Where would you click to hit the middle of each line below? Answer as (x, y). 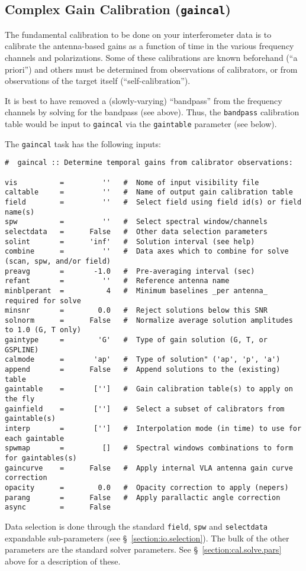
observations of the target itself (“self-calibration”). (98, 81)
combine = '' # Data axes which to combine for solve (147, 252)
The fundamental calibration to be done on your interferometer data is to (138, 34)
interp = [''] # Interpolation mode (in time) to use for (153, 429)
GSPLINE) (22, 350)
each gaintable (35, 438)
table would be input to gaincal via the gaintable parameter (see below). (141, 124)
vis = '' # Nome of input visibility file (132, 182)
